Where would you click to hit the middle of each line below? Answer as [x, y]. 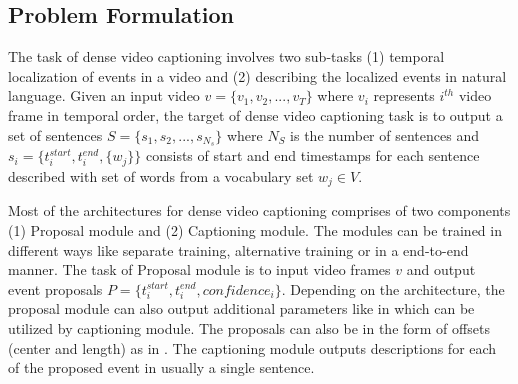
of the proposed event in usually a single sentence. [161, 367]
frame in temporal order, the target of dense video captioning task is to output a [255, 114]
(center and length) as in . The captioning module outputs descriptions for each [252, 347]
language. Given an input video [104, 95]
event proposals [55, 288]
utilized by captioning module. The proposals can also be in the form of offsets [249, 328]
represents [404, 95]
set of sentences [55, 134]
